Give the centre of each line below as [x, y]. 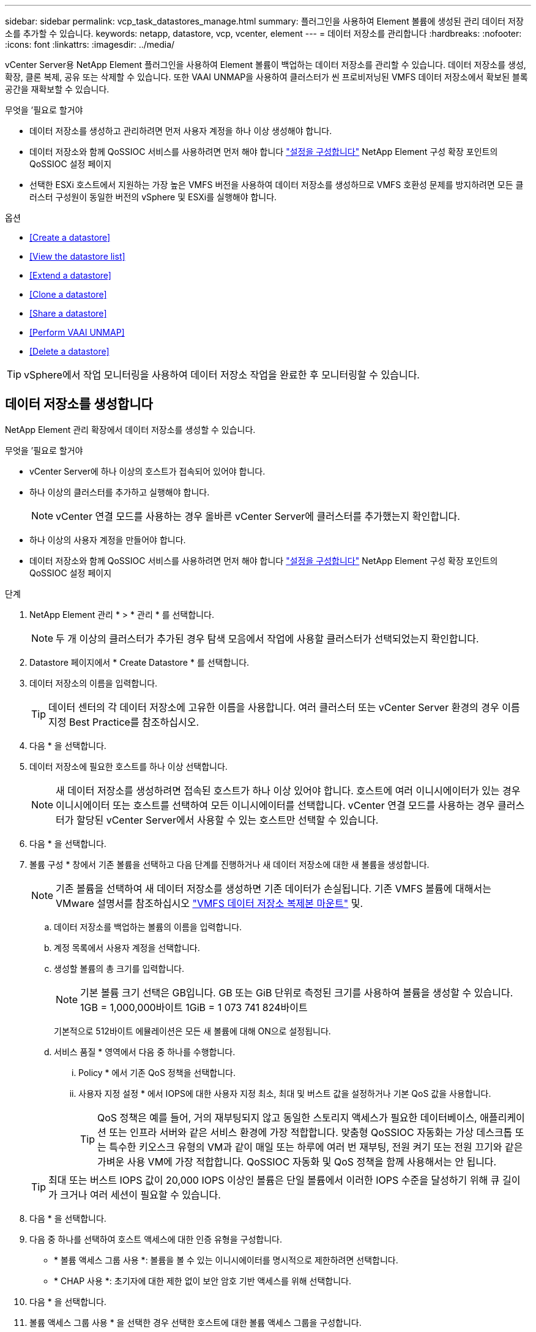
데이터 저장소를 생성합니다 [79, 404]
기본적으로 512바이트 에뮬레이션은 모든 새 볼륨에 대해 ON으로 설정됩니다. [192, 1031]
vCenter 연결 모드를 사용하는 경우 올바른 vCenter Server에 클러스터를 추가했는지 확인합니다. [258, 516]
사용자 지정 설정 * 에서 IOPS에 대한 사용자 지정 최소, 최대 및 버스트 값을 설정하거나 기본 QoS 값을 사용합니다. [285, 1093]
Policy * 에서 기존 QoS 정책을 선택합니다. [157, 1072]
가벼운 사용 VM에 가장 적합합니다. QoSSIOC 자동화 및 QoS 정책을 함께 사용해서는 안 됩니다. [297, 1161]
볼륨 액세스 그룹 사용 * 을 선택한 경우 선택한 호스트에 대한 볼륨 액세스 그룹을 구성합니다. [195, 1322]
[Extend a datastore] [70, 275]
